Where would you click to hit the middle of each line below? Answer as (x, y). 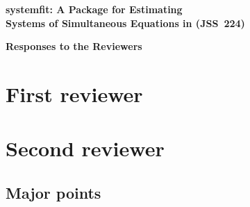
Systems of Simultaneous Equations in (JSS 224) (125, 23)
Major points (53, 192)
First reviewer (74, 93)
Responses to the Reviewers (74, 46)
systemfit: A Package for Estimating (94, 9)
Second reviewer (85, 148)
